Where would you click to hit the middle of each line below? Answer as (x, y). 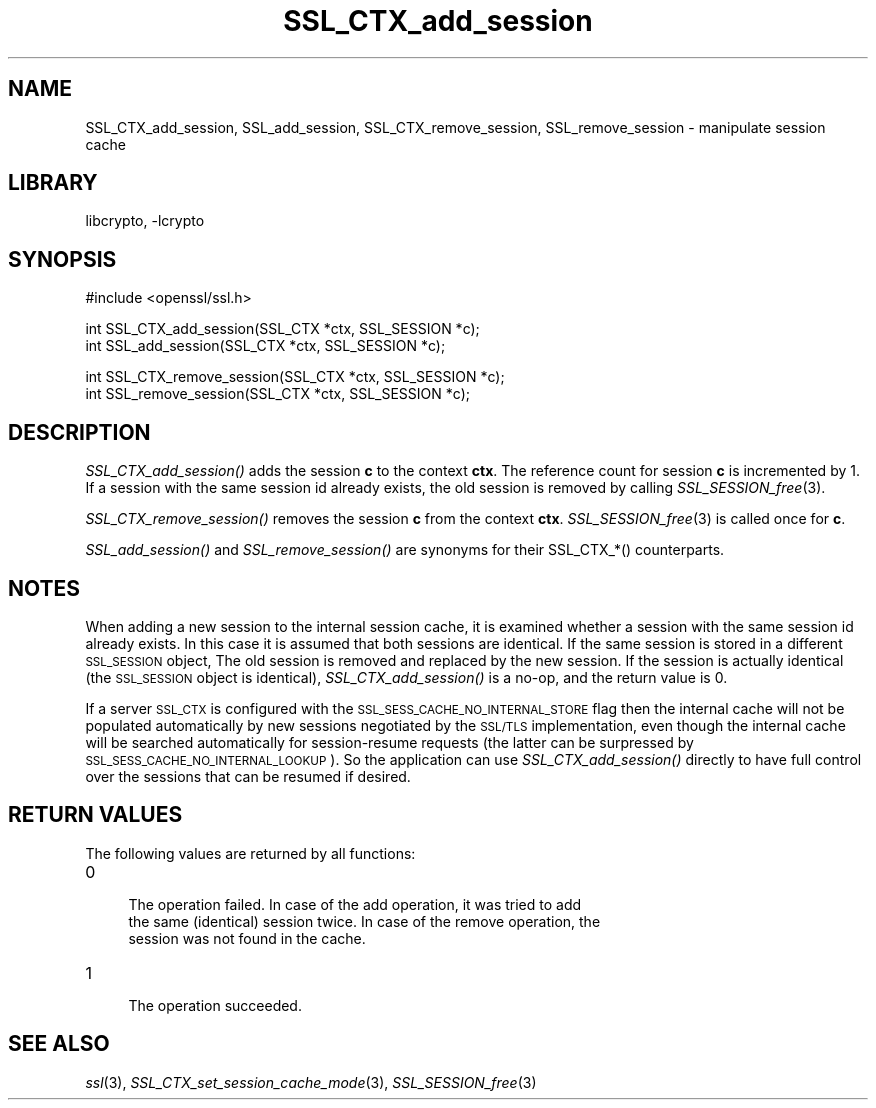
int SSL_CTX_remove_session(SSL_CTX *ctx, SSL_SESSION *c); (295, 377)
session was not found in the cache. (247, 938)
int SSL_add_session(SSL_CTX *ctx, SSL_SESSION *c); (265, 346)
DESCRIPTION (79, 432)
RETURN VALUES (95, 815)
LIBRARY (53, 183)
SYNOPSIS (62, 259)
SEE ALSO (59, 1044)
